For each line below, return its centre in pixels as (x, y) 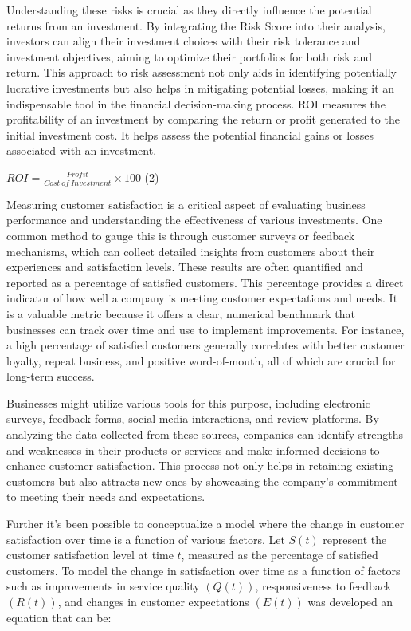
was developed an (350, 602)
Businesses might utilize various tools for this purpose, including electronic (188, 402)
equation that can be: (59, 617)
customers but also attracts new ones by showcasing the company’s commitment (202, 481)
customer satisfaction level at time (90, 555)
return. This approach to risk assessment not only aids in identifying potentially (202, 72)
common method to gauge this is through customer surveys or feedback (181, 235)
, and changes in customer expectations (153, 602)
